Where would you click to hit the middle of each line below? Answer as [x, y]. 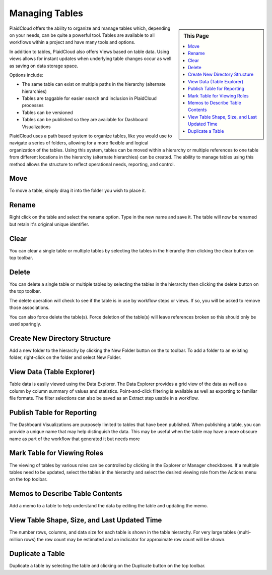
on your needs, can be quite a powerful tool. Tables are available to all [82, 35]
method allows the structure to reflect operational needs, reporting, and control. [92, 164]
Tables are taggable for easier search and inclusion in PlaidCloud [89, 98]
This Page [196, 36]
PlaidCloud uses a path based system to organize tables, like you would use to [91, 136]
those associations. [29, 307]
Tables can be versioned [47, 112]
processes [33, 106]
